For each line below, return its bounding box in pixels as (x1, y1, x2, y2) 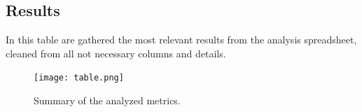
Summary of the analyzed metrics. (34, 93, 181, 108)
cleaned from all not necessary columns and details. (6, 45, 226, 60)
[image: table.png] (34, 73, 124, 83)
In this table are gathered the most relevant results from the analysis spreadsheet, (6, 32, 357, 47)
